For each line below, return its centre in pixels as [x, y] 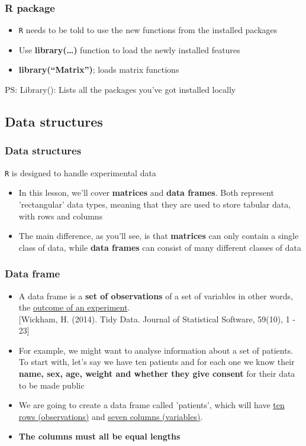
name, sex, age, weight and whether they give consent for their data [157, 374]
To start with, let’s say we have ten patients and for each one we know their [157, 362]
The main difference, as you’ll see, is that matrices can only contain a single [159, 236]
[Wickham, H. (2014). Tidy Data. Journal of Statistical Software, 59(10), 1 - [157, 319]
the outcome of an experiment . [74, 307]
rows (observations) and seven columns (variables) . [111, 416]
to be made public [51, 385]
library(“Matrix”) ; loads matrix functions [99, 70]
